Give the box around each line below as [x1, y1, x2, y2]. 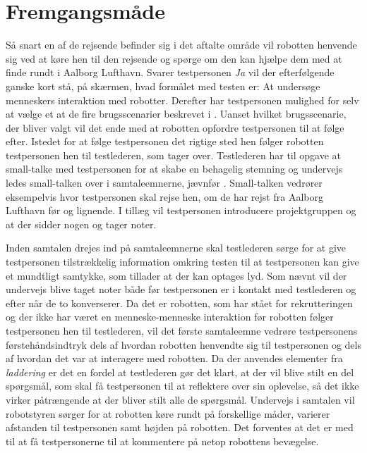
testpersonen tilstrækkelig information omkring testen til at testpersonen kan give [6, 254, 359, 269]
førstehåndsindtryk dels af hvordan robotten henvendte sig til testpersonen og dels [6, 337, 361, 352]
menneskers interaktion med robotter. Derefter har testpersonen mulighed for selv [6, 92, 359, 107]
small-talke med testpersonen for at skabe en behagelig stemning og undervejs [6, 161, 343, 176]
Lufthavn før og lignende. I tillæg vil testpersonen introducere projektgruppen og [6, 203, 356, 218]
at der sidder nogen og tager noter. [6, 216, 157, 231]
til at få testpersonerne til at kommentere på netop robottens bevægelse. [6, 433, 319, 448]
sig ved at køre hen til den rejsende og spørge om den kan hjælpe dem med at [6, 51, 342, 66]
